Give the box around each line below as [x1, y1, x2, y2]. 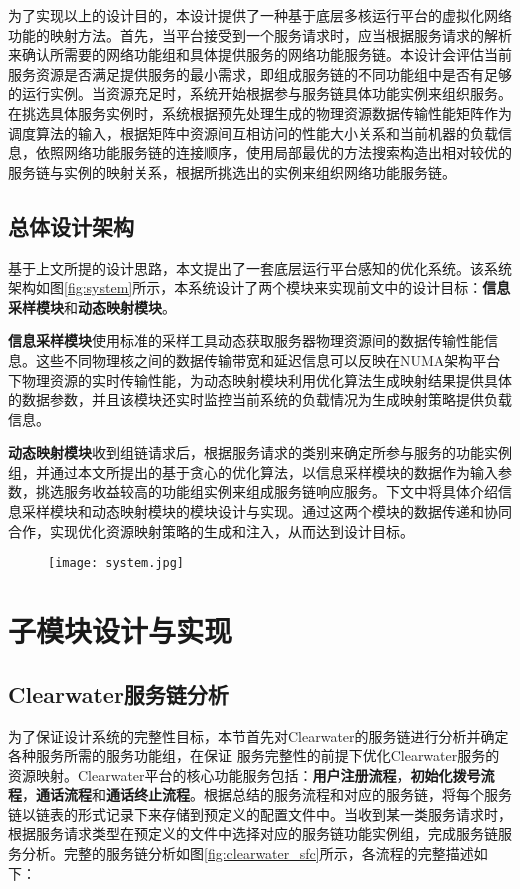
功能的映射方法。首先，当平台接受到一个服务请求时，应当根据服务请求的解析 [8, 24, 512, 45]
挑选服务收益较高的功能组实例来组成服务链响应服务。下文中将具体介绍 [35, 481, 498, 502]
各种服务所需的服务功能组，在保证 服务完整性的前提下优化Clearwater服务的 [8, 745, 500, 766]
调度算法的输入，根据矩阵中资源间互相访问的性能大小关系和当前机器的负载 [8, 122, 498, 143]
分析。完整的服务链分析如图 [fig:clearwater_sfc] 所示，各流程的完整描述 [21, 843, 474, 864]
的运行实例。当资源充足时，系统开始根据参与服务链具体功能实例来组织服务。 [8, 83, 512, 104]
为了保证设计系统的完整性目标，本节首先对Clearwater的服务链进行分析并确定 [8, 725, 509, 746]
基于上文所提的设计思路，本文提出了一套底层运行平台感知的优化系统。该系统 [8, 257, 512, 278]
